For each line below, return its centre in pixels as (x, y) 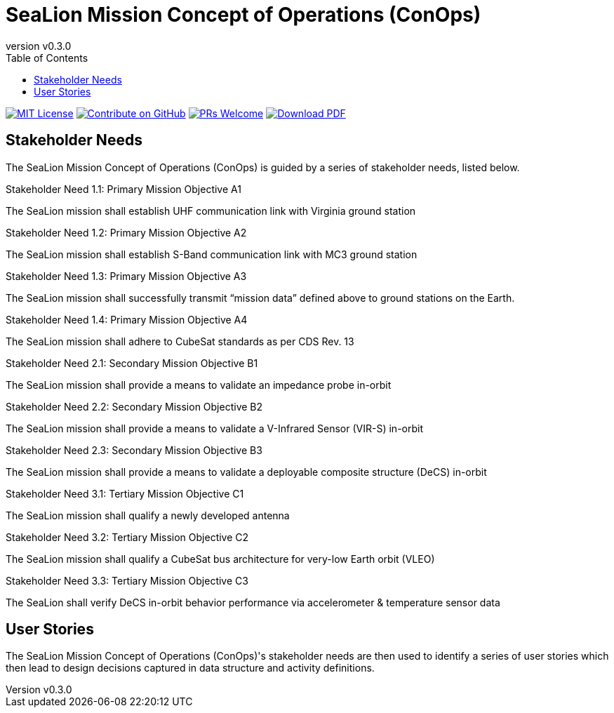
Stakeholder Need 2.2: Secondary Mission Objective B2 (134, 406)
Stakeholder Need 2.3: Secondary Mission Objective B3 (134, 450)
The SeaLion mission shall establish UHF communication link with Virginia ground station (211, 211)
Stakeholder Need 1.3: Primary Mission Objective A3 (126, 276)
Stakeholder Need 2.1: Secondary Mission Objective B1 (132, 363)
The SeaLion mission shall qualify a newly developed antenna (148, 515)
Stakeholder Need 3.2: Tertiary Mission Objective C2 (127, 537)
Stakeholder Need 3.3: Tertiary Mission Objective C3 (127, 580)
